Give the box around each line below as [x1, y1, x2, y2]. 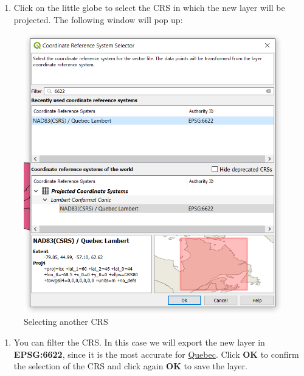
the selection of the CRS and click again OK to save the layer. [13, 360, 247, 372]
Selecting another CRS [24, 315, 108, 328]
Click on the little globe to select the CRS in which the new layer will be [13, 1, 285, 13]
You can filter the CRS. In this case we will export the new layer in [13, 335, 265, 348]
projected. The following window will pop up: [13, 13, 183, 26]
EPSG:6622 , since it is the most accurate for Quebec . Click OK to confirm [13, 347, 299, 360]
